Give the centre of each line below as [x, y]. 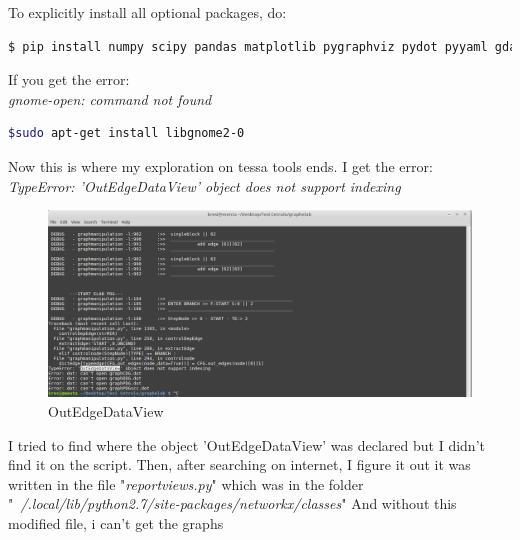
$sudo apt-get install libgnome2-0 [126, 133]
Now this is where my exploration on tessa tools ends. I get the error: [220, 165]
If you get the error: [69, 79]
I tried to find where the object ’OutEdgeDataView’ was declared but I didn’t [246, 444]
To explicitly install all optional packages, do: [147, 12]
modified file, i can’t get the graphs [116, 522]
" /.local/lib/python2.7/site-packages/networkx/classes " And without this [232, 503]
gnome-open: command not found [110, 98]
